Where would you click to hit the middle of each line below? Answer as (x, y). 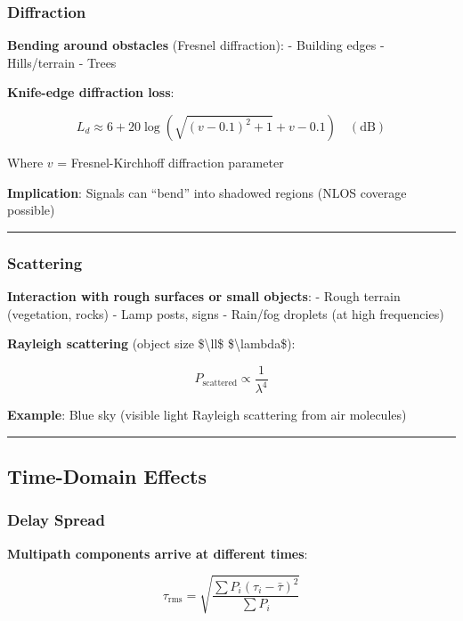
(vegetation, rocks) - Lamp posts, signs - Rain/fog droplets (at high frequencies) (226, 313)
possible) (31, 210)
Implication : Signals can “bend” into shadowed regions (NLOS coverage (207, 192)
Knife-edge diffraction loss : (91, 92)
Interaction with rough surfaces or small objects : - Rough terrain (204, 296)
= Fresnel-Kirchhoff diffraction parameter (171, 162)
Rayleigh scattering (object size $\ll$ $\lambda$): (151, 343)
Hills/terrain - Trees (62, 62)
